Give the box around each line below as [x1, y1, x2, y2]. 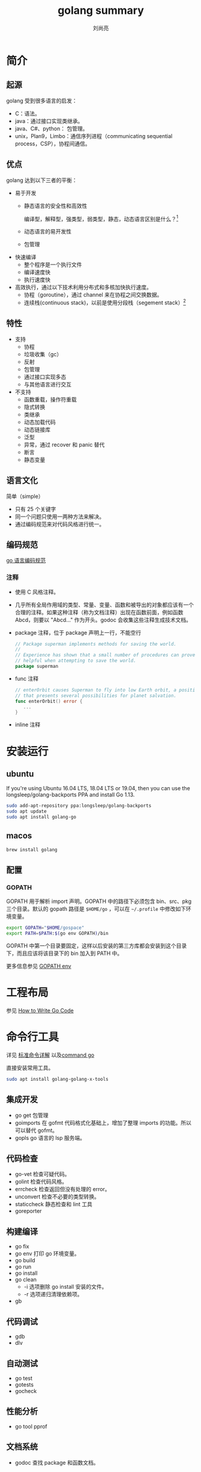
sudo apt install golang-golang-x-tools [6, 1076, 109, 1082]
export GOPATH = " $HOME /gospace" [6, 925, 85, 931]
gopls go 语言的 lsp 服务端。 [14, 1134, 86, 1141]
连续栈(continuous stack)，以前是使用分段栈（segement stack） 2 [23, 298, 186, 306]
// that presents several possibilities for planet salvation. [14, 693, 177, 699]
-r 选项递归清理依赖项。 [23, 1291, 83, 1298]
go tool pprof [14, 1423, 48, 1430]
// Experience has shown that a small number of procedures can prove [14, 652, 196, 658]
